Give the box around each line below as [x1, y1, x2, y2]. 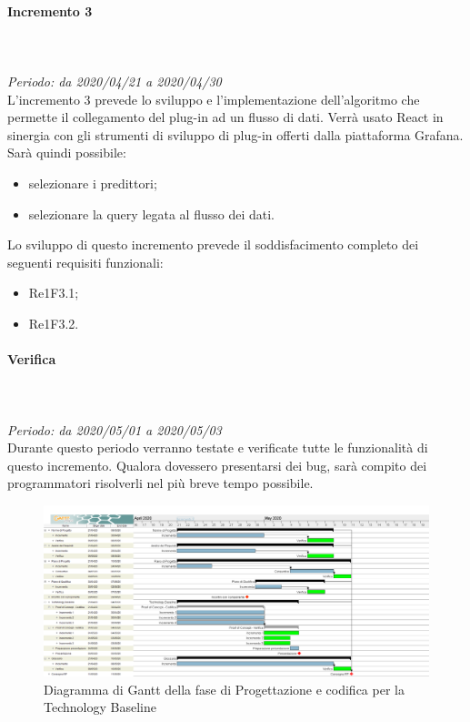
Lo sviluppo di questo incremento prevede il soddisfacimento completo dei [7, 235, 419, 254]
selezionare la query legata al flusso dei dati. [28, 204, 275, 223]
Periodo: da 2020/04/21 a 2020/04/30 [7, 71, 222, 90]
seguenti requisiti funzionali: [7, 252, 164, 271]
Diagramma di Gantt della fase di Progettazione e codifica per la [44, 679, 405, 698]
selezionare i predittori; [28, 173, 157, 192]
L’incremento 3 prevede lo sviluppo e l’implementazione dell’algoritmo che [7, 89, 420, 108]
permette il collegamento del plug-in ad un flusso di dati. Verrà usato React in [7, 107, 444, 127]
